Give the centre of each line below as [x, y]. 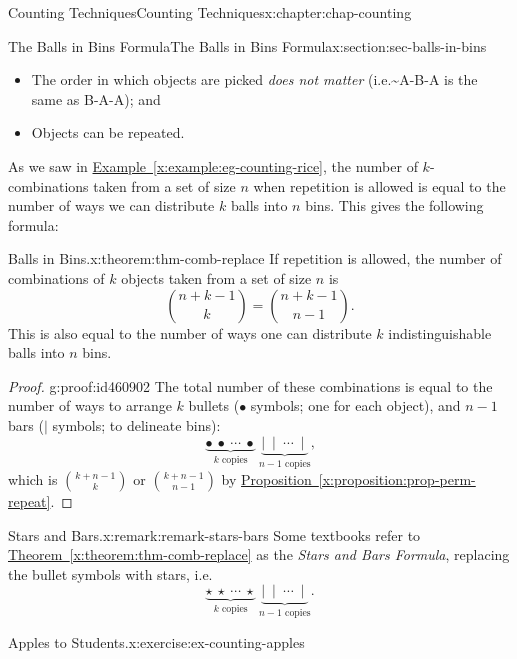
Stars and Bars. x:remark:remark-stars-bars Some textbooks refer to [214, 534]
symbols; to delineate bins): [136, 424]
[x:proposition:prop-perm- [397, 478]
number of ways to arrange [90, 405]
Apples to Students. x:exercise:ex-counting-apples [156, 641]
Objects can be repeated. [108, 132]
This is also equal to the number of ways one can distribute [190, 332]
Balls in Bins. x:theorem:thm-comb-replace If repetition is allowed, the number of [255, 258]
